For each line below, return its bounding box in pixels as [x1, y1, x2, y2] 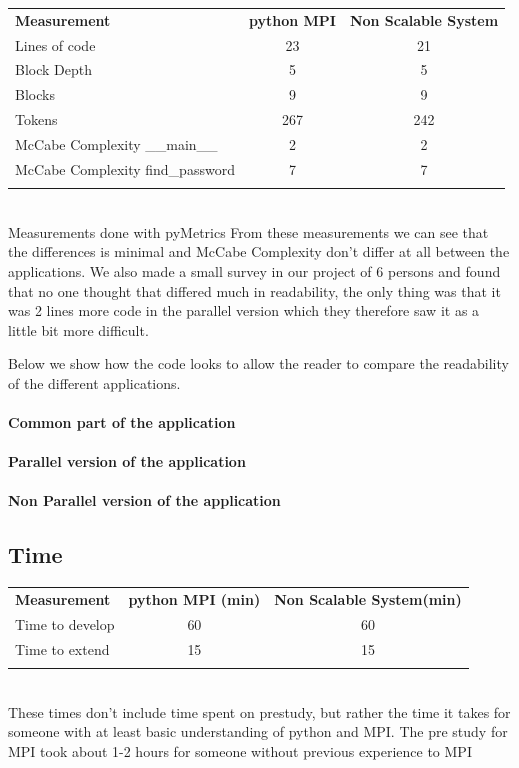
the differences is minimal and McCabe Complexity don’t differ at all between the [8, 241, 510, 262]
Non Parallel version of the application [8, 490, 281, 511]
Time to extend [15, 638, 110, 659]
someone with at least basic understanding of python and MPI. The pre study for [8, 721, 508, 742]
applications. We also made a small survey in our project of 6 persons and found [8, 260, 501, 281]
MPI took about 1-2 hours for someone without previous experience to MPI [8, 740, 472, 761]
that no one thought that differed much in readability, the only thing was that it [8, 280, 501, 301]
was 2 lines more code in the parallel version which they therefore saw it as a [8, 300, 480, 321]
